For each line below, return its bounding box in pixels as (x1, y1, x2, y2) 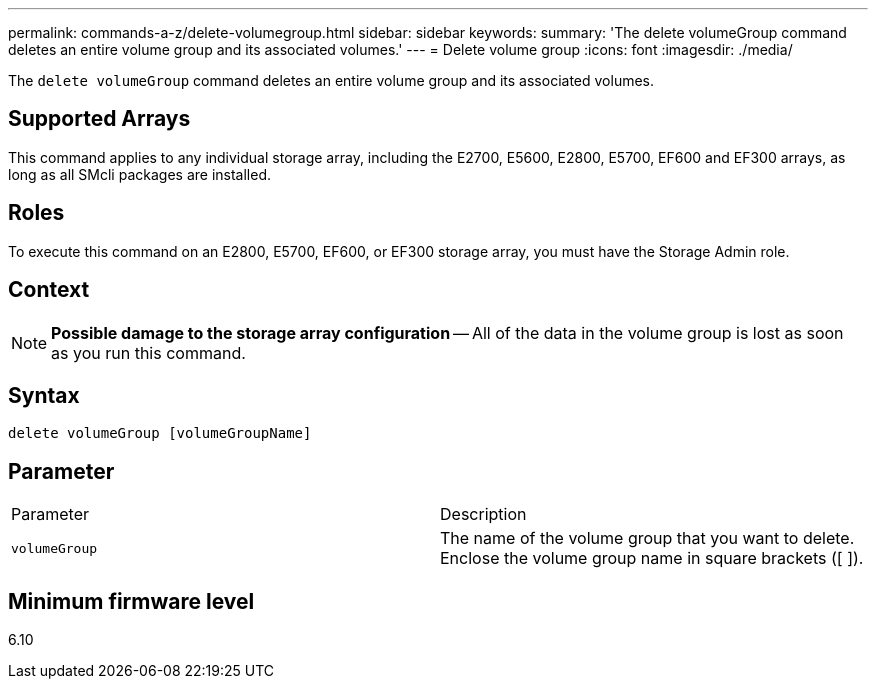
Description (440, 504, 527, 525)
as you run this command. (51, 342, 246, 363)
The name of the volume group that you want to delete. (440, 528, 855, 549)
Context (8, 277, 90, 303)
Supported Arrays (8, 106, 191, 132)
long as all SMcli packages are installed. (8, 165, 271, 183)
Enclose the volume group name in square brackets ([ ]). (440, 548, 864, 569)
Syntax (8, 382, 80, 408)
